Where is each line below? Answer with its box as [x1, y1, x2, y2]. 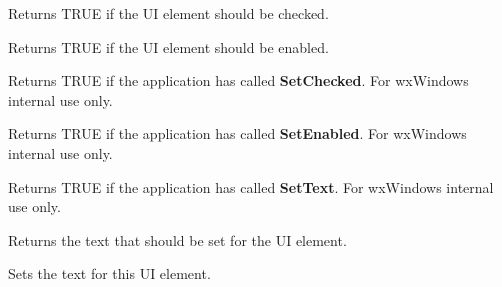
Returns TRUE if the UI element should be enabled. [8, 36, 329, 57]
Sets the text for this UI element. [8, 263, 211, 284]
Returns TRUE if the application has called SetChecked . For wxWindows [8, 70, 469, 91]
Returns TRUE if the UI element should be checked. [8, 3, 329, 23]
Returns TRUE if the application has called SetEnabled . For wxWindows [8, 123, 467, 144]
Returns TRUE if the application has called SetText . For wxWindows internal [8, 176, 494, 197]
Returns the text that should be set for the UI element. [8, 229, 347, 250]
